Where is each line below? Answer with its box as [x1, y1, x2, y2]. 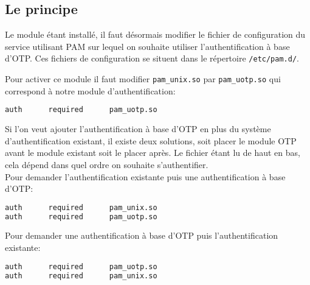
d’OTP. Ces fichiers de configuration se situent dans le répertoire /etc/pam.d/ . [5, 52, 299, 65]
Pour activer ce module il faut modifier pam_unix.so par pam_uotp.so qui [5, 72, 281, 85]
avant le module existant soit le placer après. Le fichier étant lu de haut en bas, [5, 146, 300, 159]
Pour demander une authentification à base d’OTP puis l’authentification [5, 229, 278, 242]
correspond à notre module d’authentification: [5, 84, 176, 97]
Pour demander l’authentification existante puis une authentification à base [5, 170, 286, 183]
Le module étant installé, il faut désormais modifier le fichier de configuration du [5, 28, 306, 41]
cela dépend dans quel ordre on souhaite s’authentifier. [5, 158, 208, 171]
